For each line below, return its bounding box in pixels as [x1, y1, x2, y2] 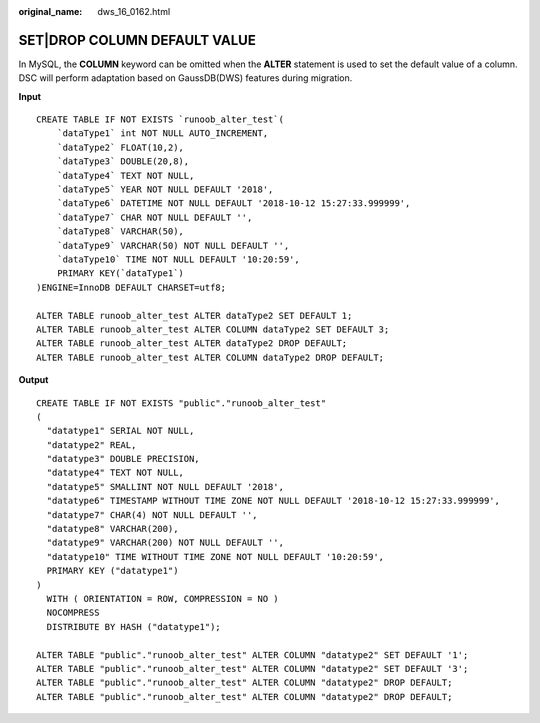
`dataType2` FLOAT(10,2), [56, 141, 185, 153]
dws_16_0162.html [97, 6, 171, 17]
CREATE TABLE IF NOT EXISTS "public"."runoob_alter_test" [36, 397, 327, 409]
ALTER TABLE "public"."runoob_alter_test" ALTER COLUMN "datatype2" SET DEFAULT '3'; [36, 663, 469, 674]
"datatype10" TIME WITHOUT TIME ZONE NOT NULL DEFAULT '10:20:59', [46, 551, 385, 562]
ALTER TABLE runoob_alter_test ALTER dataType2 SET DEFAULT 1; [36, 310, 353, 321]
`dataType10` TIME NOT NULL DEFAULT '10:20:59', [56, 253, 300, 265]
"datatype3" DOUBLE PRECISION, [46, 453, 200, 465]
